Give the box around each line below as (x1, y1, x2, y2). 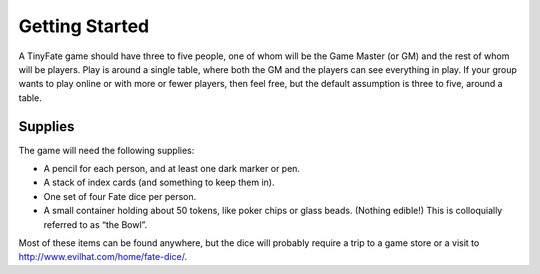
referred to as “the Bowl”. (43, 218, 148, 230)
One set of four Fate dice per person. (43, 190, 197, 202)
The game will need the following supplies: (18, 144, 195, 156)
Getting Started (18, 15, 150, 37)
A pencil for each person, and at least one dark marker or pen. (43, 163, 300, 175)
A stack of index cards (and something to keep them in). (43, 176, 275, 189)
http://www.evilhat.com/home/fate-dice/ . (18, 251, 188, 263)
